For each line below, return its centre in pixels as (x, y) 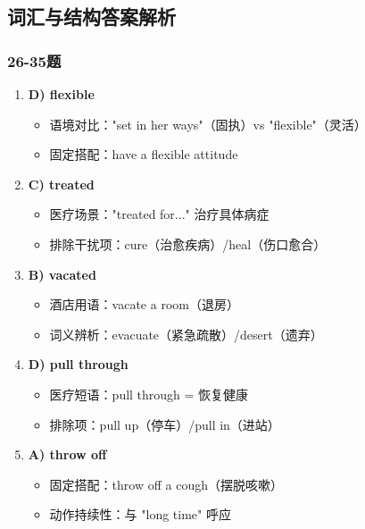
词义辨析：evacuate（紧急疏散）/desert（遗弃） (186, 334)
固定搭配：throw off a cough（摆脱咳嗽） (166, 484)
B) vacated (62, 274)
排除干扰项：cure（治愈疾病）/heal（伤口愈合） (188, 244)
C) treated (61, 184)
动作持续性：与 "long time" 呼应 (140, 514)
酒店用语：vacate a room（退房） (144, 304)
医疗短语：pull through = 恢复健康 (149, 394)
